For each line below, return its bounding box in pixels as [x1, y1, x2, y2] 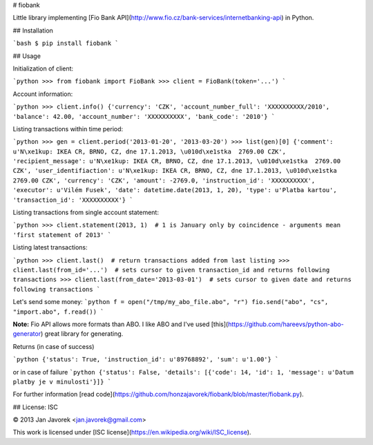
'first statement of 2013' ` [12, 231, 112, 238]
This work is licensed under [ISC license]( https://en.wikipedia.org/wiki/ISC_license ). [12, 428, 251, 437]
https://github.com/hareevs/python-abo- [228, 320, 345, 328]
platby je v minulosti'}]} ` [12, 377, 112, 386]
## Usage [12, 52, 41, 60]
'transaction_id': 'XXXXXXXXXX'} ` [12, 196, 134, 204]
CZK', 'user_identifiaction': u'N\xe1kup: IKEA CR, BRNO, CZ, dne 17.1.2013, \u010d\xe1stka [12, 167, 338, 175]
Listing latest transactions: [12, 243, 88, 252]
